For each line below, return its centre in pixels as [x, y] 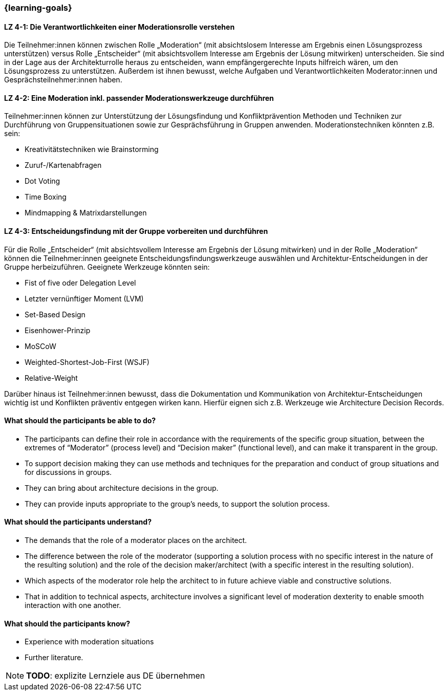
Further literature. [54, 658]
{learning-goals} [38, 8]
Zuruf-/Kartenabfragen [63, 165]
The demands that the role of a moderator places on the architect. [136, 540]
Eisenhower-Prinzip [58, 330]
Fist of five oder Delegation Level [80, 283]
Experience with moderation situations [89, 642]
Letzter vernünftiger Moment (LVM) [84, 298]
